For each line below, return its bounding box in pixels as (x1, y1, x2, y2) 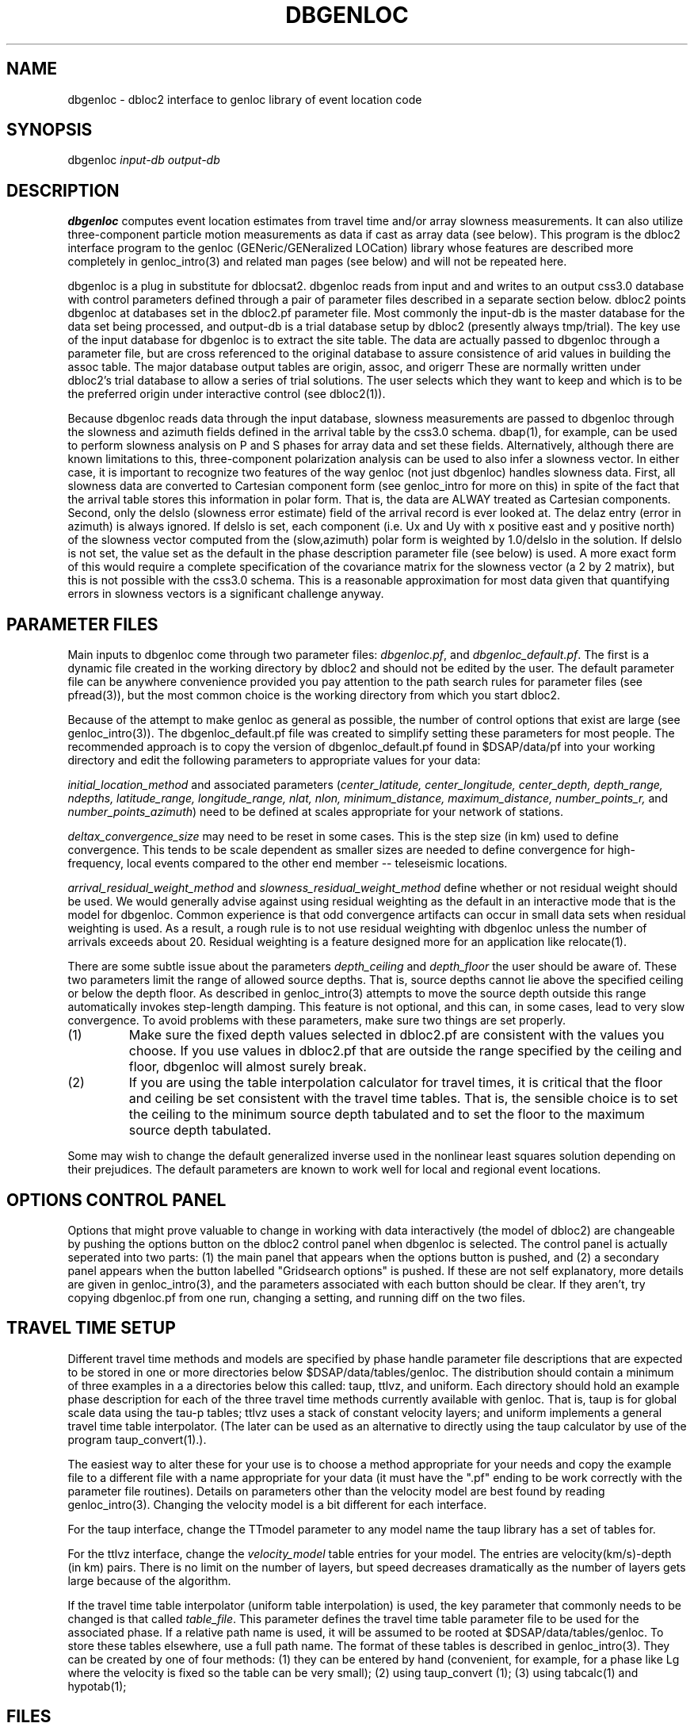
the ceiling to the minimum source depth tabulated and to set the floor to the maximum (128, 1106, 645, 1123)
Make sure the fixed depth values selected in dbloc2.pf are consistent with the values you (128, 1027, 665, 1043)
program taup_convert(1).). (67, 1432, 207, 1446)
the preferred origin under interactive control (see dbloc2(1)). (67, 387, 386, 401)
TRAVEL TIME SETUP (6, 1318, 176, 1338)
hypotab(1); (67, 1679, 127, 1693)
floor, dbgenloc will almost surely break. (128, 1059, 367, 1075)
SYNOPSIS (6, 120, 93, 140)
